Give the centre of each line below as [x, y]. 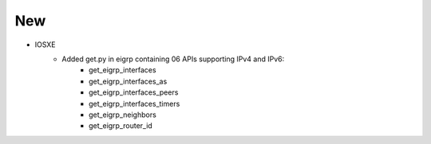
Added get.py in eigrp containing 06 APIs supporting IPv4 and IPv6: [173, 59]
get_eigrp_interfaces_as [128, 81]
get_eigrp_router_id [121, 126]
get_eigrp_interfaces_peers [134, 92]
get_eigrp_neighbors [123, 115]
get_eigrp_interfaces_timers [134, 103]
